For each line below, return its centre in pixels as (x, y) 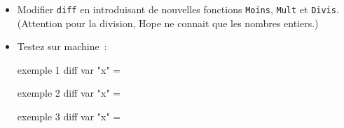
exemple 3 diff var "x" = (69, 117)
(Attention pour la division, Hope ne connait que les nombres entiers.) (168, 23)
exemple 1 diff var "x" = (69, 69)
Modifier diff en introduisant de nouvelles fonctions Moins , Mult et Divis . (178, 9)
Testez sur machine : (62, 46)
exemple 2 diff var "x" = (69, 93)
